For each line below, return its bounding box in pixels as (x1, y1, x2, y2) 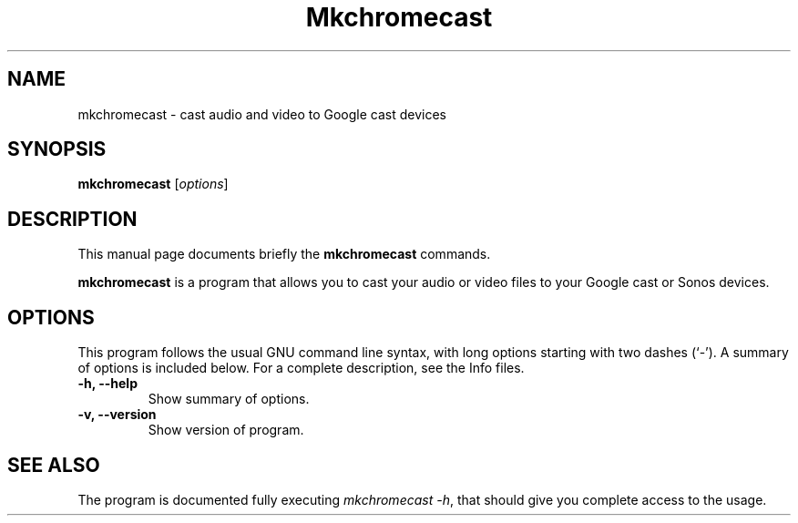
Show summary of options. (148, 391, 310, 407)
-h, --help (77, 375, 138, 392)
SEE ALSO (7, 453, 100, 477)
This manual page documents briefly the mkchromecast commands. (77, 246, 491, 262)
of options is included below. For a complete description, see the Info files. (77, 360, 525, 376)
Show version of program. (148, 422, 304, 438)
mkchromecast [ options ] (77, 176, 229, 192)
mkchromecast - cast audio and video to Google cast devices (77, 106, 447, 122)
